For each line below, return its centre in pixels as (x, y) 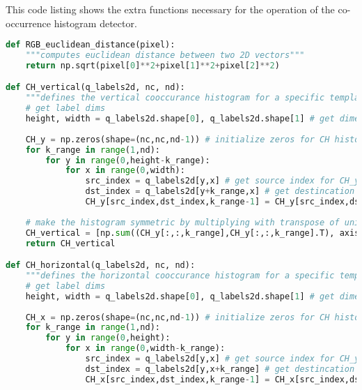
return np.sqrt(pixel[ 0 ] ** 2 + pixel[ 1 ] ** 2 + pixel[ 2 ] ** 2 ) (152, 65)
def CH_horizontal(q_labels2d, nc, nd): (101, 265)
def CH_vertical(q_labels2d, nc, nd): (95, 88)
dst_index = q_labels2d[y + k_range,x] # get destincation (220, 192)
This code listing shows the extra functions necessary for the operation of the (170, 9)
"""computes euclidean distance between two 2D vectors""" (165, 55)
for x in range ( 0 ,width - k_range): (145, 348)
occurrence (29, 23)
